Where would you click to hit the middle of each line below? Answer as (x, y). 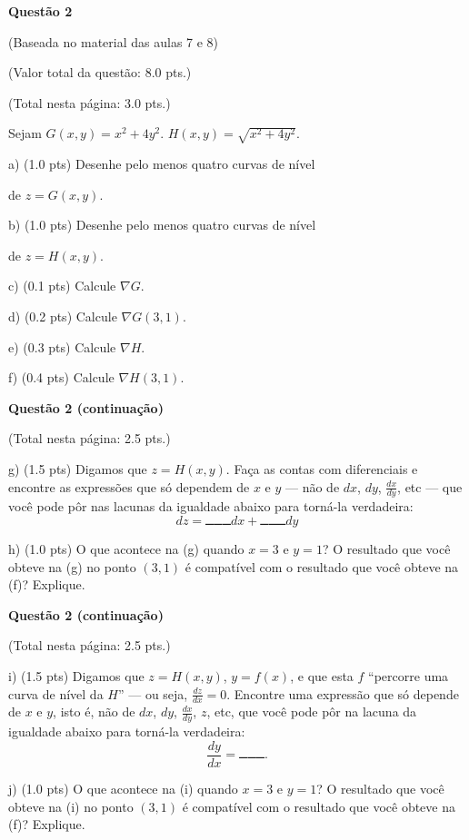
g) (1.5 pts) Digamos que (78, 469)
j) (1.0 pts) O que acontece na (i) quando (123, 788)
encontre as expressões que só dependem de (129, 486)
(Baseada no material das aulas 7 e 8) (114, 41)
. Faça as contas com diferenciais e (322, 469)
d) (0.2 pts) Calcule (63, 316)
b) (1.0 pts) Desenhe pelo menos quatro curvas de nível (162, 225)
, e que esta (322, 676)
